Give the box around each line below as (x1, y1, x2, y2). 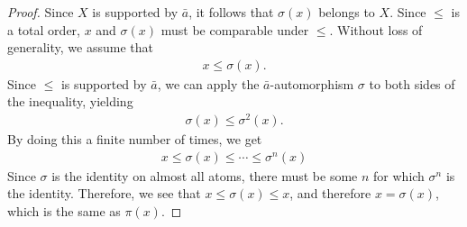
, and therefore (289, 184, 371, 203)
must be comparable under (160, 20, 309, 39)
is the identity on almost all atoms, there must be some (51, 166, 358, 185)
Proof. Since (7, 3, 74, 21)
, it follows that (188, 3, 274, 21)
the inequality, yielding (7, 92, 133, 111)
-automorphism (270, 74, 354, 93)
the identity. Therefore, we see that (7, 184, 201, 203)
